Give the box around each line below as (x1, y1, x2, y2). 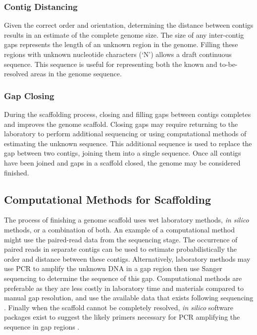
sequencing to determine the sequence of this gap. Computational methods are (4, 273, 242, 283)
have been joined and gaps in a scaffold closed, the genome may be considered (4, 157, 241, 167)
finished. (4, 167, 29, 177)
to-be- (219, 58, 238, 69)
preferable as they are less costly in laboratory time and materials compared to (4, 282, 244, 293)
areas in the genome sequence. (30, 68, 122, 79)
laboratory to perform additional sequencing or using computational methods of (4, 128, 247, 139)
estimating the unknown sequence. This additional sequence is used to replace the (4, 138, 252, 148)
